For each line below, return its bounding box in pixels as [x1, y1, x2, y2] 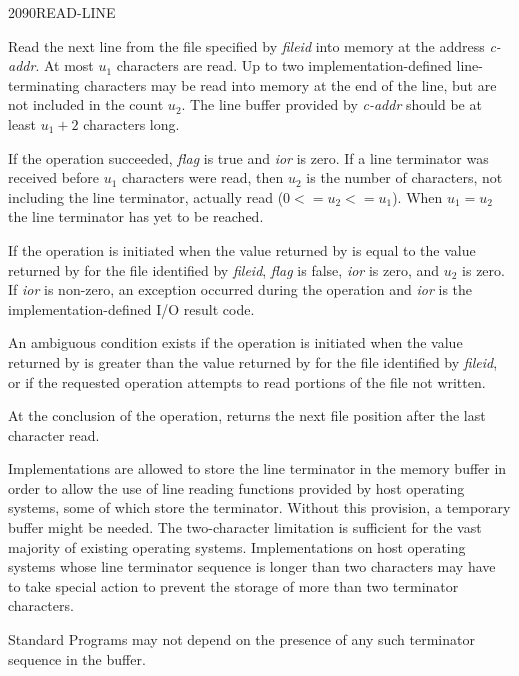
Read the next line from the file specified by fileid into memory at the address [8, 35, 485, 56]
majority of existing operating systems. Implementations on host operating [8, 536, 466, 557]
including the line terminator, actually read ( [8, 186, 284, 207]
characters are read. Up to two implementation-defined [116, 55, 452, 76]
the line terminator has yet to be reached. [8, 206, 264, 227]
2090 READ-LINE [8, 2, 116, 22]
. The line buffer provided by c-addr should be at [181, 94, 482, 115]
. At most [35, 55, 94, 76]
